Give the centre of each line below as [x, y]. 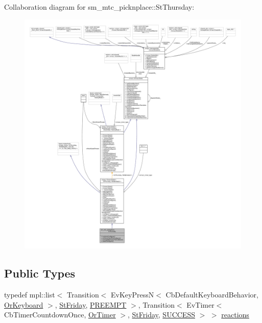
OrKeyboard [24, 304]
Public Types [40, 273]
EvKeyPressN [133, 294]
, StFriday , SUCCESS [161, 315]
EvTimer [200, 304]
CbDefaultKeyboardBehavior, [212, 294]
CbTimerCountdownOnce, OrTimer [60, 315]
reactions [235, 315]
